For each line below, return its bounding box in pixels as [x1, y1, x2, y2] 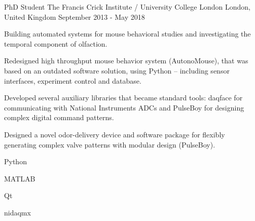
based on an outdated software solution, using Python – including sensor [4, 65, 230, 76]
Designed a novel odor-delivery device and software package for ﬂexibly [4, 129, 225, 139]
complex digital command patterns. [4, 112, 114, 123]
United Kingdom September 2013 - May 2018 [4, 11, 145, 22]
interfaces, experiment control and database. [4, 75, 141, 86]
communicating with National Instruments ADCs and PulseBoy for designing [4, 102, 244, 113]
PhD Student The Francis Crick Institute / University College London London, [4, 2, 250, 12]
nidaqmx [4, 207, 31, 217]
